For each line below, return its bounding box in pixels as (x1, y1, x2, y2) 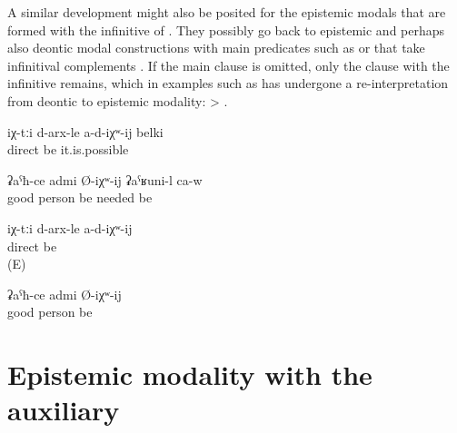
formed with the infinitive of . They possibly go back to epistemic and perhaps (7, 20, 445, 39)
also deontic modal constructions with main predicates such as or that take (7, 38, 425, 57)
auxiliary (7, 391, 120, 428)
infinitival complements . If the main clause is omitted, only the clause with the (7, 55, 450, 74)
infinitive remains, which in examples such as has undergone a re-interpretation (7, 74, 449, 93)
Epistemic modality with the (7, 356, 373, 393)
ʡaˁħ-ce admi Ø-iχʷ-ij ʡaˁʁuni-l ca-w (7, 170, 203, 189)
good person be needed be (7, 188, 153, 207)
